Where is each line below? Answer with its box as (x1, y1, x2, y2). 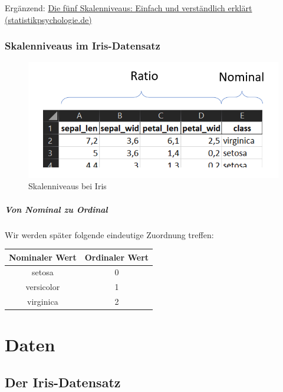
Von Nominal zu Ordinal (5, 203, 108, 215)
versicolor (25, 281, 60, 293)
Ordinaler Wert (84, 251, 149, 263)
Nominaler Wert (9, 251, 77, 263)
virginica (27, 295, 58, 308)
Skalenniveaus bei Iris (28, 180, 107, 192)
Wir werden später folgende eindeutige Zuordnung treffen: (5, 228, 214, 241)
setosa (32, 266, 54, 278)
